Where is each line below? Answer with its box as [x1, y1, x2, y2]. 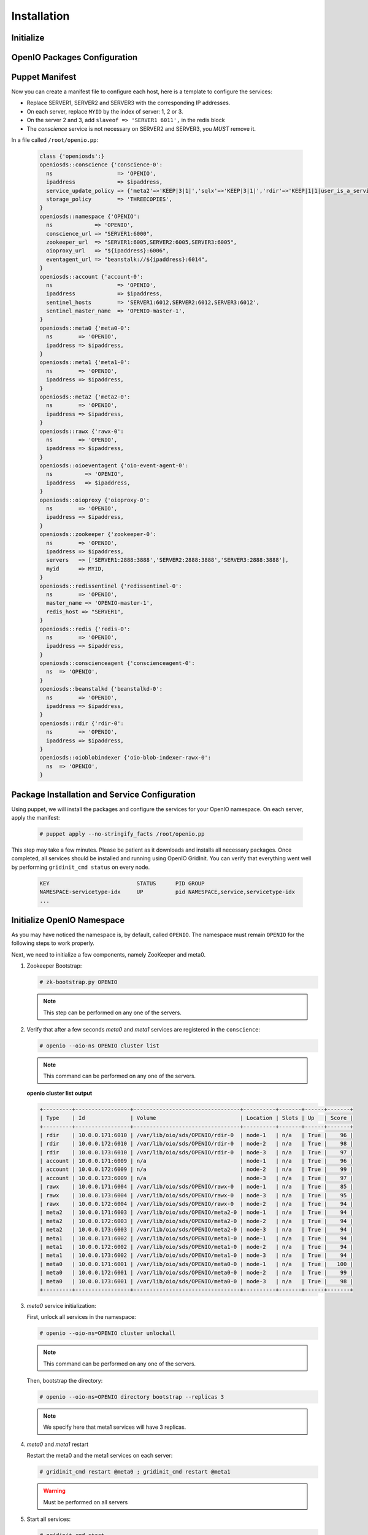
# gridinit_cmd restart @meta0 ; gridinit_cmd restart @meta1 [39, 1468, 231, 1475]
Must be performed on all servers [43, 1498, 128, 1506]
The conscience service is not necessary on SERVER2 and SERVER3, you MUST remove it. [26, 125, 256, 132]
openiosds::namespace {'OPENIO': [39, 212, 140, 220]
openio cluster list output [26, 1089, 93, 1097]
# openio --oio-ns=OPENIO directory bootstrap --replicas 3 [39, 1394, 224, 1401]
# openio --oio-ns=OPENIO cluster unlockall [39, 1330, 176, 1337]
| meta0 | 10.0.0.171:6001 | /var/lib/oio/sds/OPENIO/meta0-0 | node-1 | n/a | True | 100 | [39, 1261, 354, 1267]
